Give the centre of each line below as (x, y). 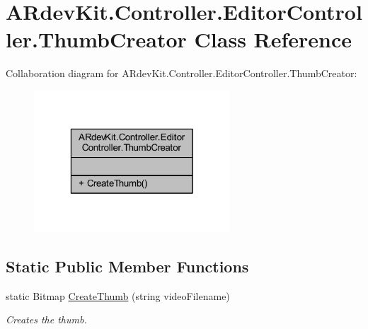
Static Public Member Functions (127, 266)
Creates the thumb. (46, 319)
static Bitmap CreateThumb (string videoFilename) (118, 295)
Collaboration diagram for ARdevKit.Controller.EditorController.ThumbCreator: (182, 73)
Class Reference (273, 39)
